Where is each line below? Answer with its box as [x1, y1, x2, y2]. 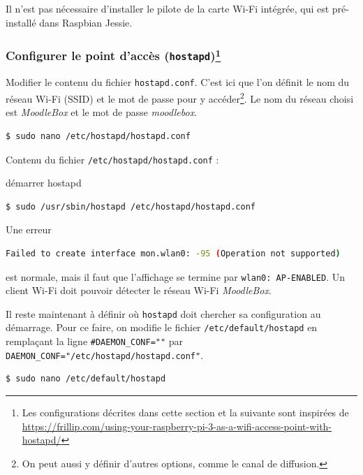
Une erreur [6, 222, 52, 237]
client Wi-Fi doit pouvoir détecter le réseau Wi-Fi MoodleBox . [6, 283, 272, 298]
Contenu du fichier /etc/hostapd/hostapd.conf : [6, 152, 219, 166]
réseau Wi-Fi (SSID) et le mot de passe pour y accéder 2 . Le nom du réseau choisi [6, 89, 354, 105]
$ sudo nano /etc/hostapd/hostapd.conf [6, 131, 191, 141]
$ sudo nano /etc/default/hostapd [6, 374, 166, 384]
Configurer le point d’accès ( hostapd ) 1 [6, 45, 221, 64]
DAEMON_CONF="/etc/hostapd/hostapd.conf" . [6, 347, 204, 362]
